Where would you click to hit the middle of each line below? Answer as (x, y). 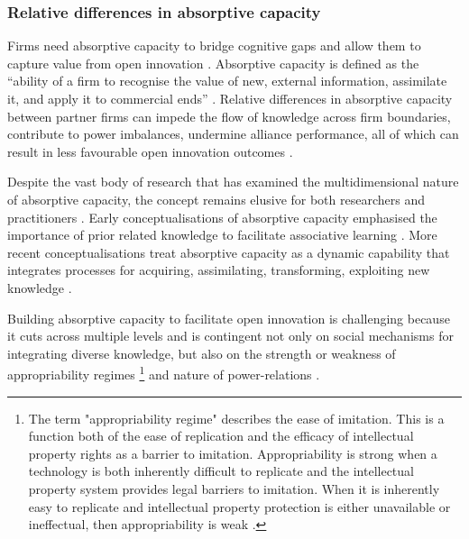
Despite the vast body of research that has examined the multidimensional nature (233, 182)
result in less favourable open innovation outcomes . (150, 151)
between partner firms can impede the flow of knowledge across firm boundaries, (229, 116)
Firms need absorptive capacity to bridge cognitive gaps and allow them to (214, 46)
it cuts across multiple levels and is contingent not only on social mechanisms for (230, 336)
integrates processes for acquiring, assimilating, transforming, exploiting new (219, 270)
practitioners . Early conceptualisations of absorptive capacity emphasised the (222, 217)
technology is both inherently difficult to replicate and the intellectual (221, 471)
